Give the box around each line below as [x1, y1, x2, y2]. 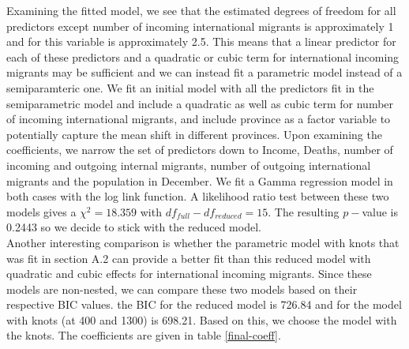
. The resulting [268, 203, 340, 220]
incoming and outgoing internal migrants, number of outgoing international [6, 156, 371, 173]
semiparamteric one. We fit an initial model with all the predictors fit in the [6, 79, 374, 96]
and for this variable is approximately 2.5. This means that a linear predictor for [6, 33, 396, 50]
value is [362, 203, 398, 220]
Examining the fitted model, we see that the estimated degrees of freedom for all [6, 2, 396, 18]
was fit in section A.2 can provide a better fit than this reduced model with [6, 250, 371, 266]
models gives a [6, 203, 77, 220]
